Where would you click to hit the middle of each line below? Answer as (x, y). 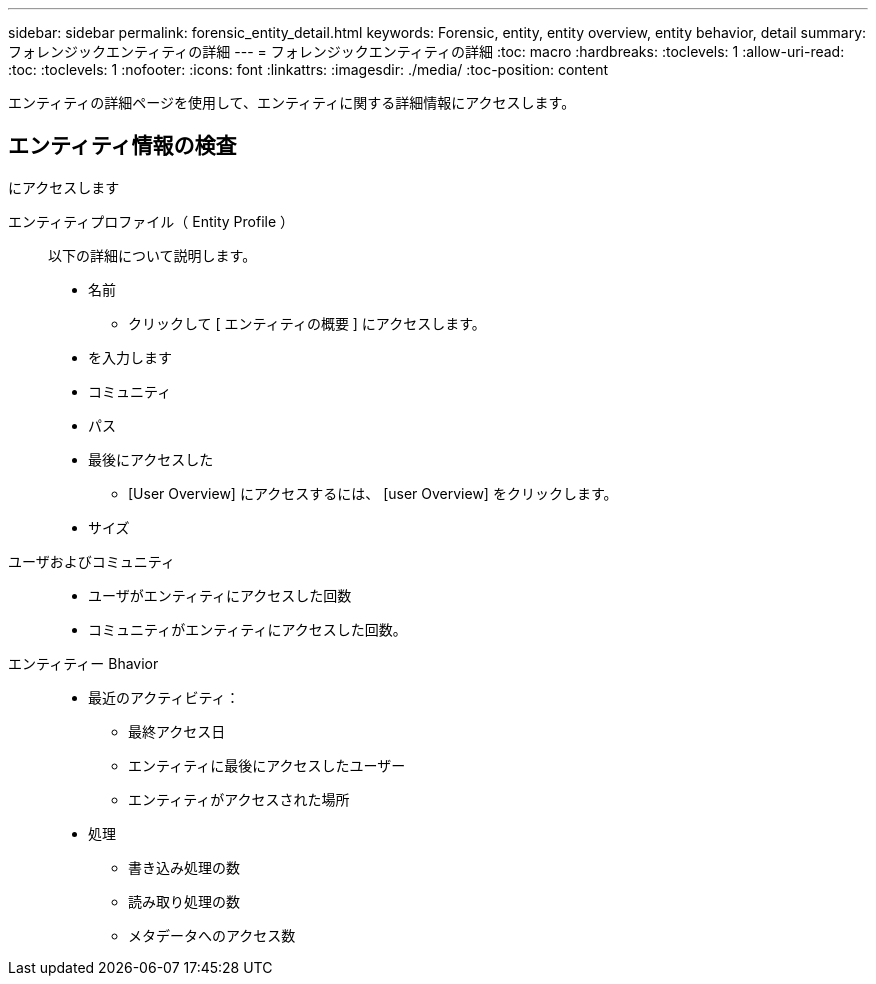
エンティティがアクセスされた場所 (239, 799)
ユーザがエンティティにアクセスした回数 (220, 595)
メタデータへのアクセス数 (212, 935)
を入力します (130, 357)
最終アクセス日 (177, 731)
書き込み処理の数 (184, 867)
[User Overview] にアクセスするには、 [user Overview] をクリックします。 (373, 493)
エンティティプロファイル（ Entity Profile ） (151, 221)
